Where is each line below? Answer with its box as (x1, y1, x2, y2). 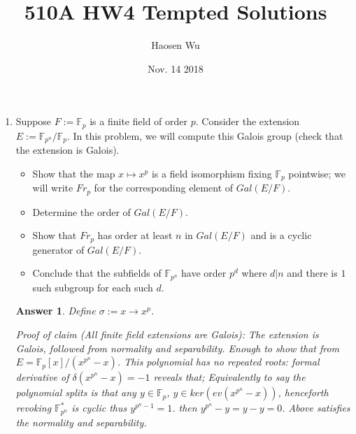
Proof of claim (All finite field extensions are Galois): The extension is (15, 327, 319, 341)
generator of (32, 242, 85, 256)
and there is (287, 266, 338, 280)
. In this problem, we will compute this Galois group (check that (67, 128, 343, 143)
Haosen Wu (151, 38, 200, 52)
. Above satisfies (282, 400, 350, 415)
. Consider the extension (195, 114, 300, 129)
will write (32, 180, 73, 195)
